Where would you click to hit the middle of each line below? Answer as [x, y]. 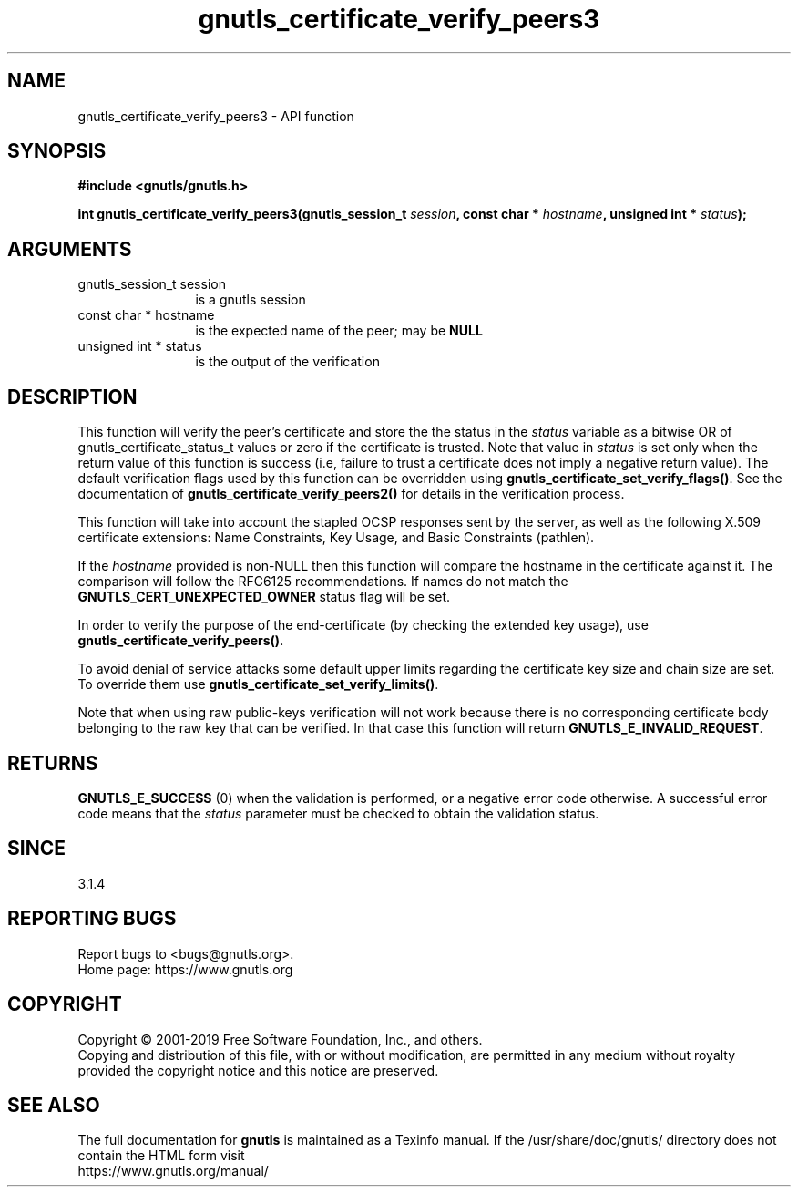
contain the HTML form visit [161, 1156]
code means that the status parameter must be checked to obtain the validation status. [338, 813]
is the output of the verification [287, 362]
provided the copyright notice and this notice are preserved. [258, 1070]
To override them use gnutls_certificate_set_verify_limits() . [258, 684]
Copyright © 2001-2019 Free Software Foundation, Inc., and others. [280, 1039]
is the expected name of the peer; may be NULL [339, 331]
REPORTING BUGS [92, 919]
